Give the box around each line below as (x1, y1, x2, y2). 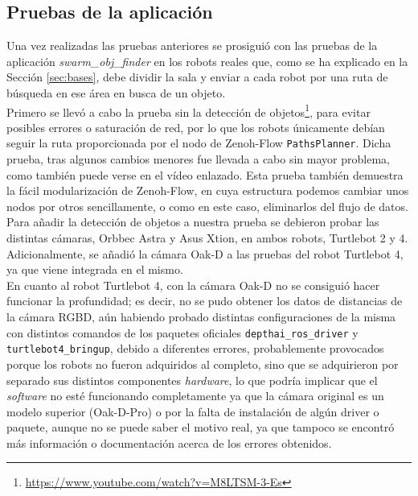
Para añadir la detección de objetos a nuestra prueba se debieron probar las (6, 213, 379, 230)
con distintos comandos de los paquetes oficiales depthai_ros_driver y (6, 324, 359, 341)
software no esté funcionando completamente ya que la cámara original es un (6, 387, 384, 404)
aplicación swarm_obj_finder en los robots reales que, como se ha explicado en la (6, 52, 408, 69)
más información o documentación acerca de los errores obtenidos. (6, 434, 332, 451)
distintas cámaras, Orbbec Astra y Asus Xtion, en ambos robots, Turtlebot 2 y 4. (6, 229, 408, 246)
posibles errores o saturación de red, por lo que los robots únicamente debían (6, 118, 385, 135)
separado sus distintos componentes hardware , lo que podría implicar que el (6, 371, 378, 388)
